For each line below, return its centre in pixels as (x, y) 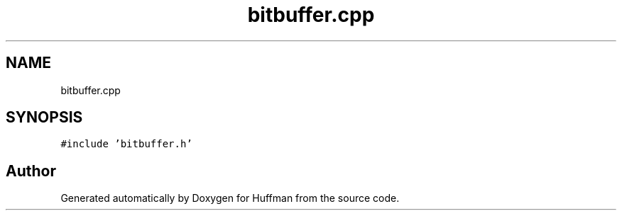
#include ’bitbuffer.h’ (126, 144)
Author (31, 171)
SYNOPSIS (44, 118)
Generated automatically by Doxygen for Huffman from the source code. (230, 198)
